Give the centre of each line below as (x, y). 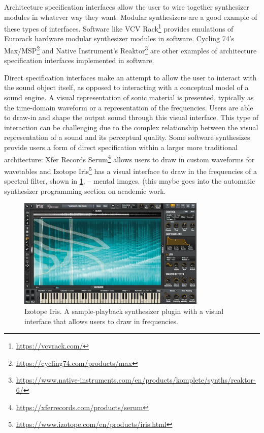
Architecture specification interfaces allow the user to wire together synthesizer (127, 7)
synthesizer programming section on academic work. (85, 191)
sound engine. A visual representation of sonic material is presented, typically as (129, 97)
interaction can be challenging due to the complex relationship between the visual (131, 127)
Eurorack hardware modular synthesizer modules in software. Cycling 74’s (119, 38)
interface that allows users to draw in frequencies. (102, 321)
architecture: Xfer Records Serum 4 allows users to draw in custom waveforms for (129, 158)
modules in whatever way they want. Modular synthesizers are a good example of (131, 17)
